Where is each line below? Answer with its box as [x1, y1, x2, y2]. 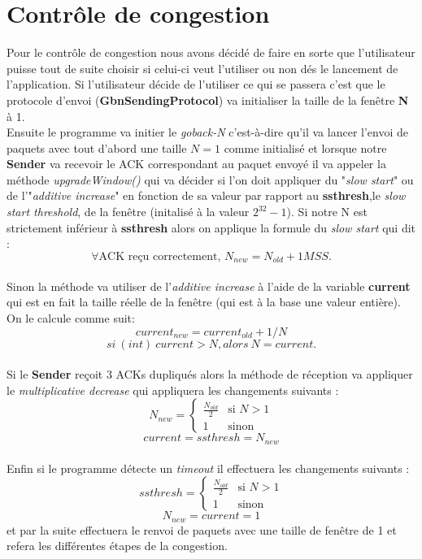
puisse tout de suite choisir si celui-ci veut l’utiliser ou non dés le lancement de [7, 59, 398, 76]
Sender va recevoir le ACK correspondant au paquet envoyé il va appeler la [7, 155, 386, 172]
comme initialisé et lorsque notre [224, 139, 387, 156]
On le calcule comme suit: [7, 310, 135, 327]
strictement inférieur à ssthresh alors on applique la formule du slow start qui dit [7, 219, 416, 236]
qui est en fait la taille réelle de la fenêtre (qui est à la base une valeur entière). [7, 293, 401, 310]
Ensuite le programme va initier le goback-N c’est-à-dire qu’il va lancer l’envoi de [7, 123, 408, 141]
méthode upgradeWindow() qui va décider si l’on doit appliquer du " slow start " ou [7, 171, 414, 188]
